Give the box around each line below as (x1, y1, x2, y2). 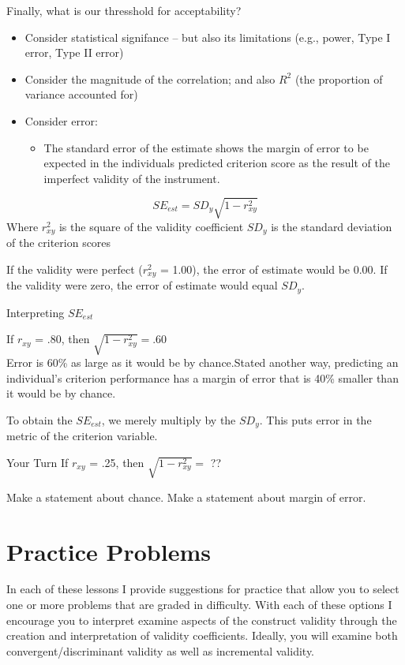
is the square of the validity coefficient (58, 218, 244, 234)
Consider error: (24, 112, 98, 129)
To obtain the (6, 411, 73, 428)
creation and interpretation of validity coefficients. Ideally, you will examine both (6, 627, 398, 644)
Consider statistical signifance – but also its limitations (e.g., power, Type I (24, 28, 391, 45)
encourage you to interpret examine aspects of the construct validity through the (6, 611, 397, 628)
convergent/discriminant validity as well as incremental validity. (6, 642, 315, 659)
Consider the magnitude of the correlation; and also (24, 70, 276, 87)
